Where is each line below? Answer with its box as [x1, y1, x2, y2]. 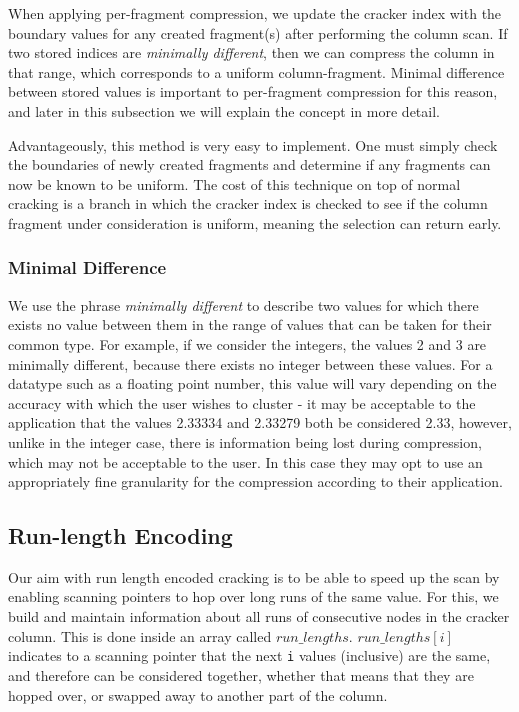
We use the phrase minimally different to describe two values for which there [8, 294, 479, 315]
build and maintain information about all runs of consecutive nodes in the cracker [8, 606, 510, 627]
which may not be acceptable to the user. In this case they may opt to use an [8, 451, 483, 472]
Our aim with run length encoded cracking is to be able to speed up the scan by [8, 566, 500, 587]
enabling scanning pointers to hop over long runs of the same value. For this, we [8, 586, 499, 607]
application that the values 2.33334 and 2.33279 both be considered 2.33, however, [8, 412, 512, 433]
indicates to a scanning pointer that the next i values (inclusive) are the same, [8, 645, 491, 666]
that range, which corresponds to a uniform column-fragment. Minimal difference [8, 61, 505, 82]
